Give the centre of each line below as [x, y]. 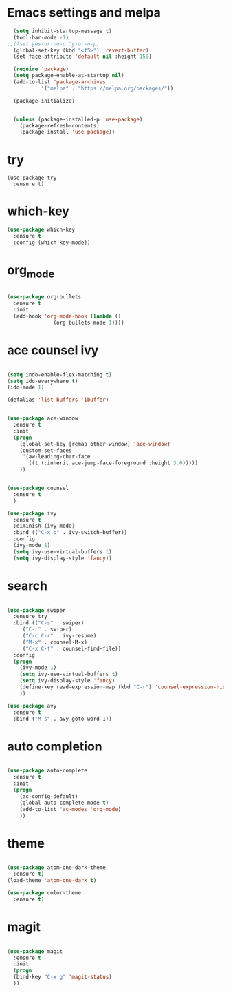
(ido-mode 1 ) [26, 387]
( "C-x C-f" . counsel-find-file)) [72, 648]
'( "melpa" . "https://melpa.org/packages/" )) [107, 88]
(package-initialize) [44, 101]
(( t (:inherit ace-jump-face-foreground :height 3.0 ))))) [113, 463]
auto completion [55, 746]
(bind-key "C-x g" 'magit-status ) [63, 977]
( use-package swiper [37, 610]
